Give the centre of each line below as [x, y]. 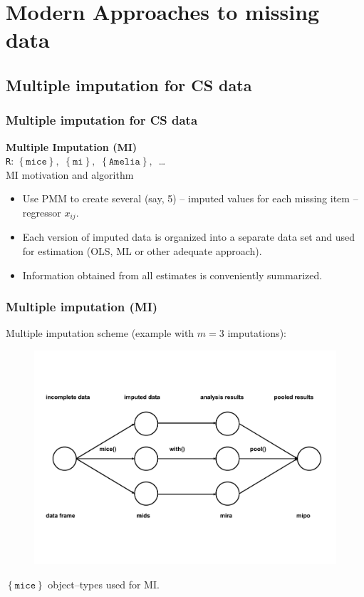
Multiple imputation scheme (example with [100, 333]
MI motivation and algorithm [70, 174]
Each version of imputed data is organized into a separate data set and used [188, 237]
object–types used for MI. [104, 584]
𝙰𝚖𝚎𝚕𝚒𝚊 [124, 162]
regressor [42, 212]
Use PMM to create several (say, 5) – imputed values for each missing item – [190, 198]
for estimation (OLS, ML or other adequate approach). [142, 251]
